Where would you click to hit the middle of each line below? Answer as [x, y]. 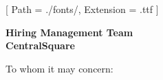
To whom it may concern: [59, 68]
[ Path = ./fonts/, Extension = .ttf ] [82, 9]
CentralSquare [40, 45]
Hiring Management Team [69, 32]
